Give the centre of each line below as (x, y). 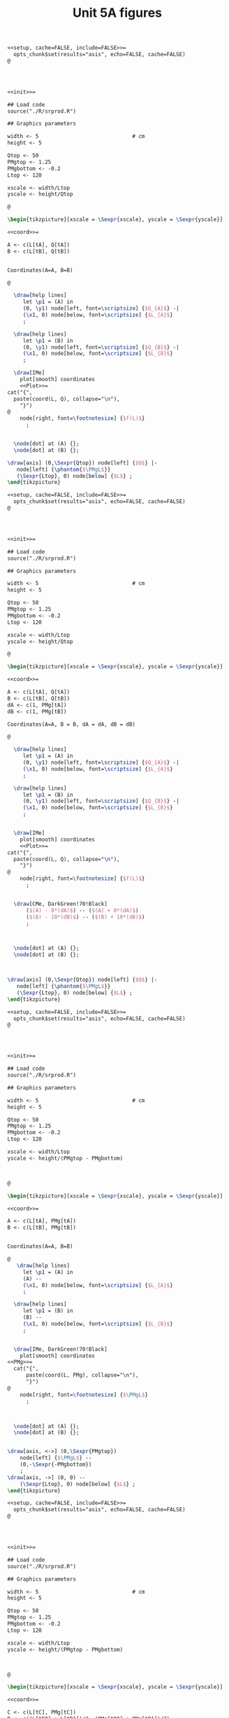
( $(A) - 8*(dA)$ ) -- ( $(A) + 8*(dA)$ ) (82, 910)
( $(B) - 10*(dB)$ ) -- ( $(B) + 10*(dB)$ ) (85, 917)
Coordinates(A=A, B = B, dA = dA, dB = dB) (72, 724)
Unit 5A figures (117, 13)
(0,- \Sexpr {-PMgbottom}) (56, 1465)
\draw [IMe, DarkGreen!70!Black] (61, 1349)
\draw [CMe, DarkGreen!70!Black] (61, 904)
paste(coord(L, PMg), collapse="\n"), (82, 1375)
